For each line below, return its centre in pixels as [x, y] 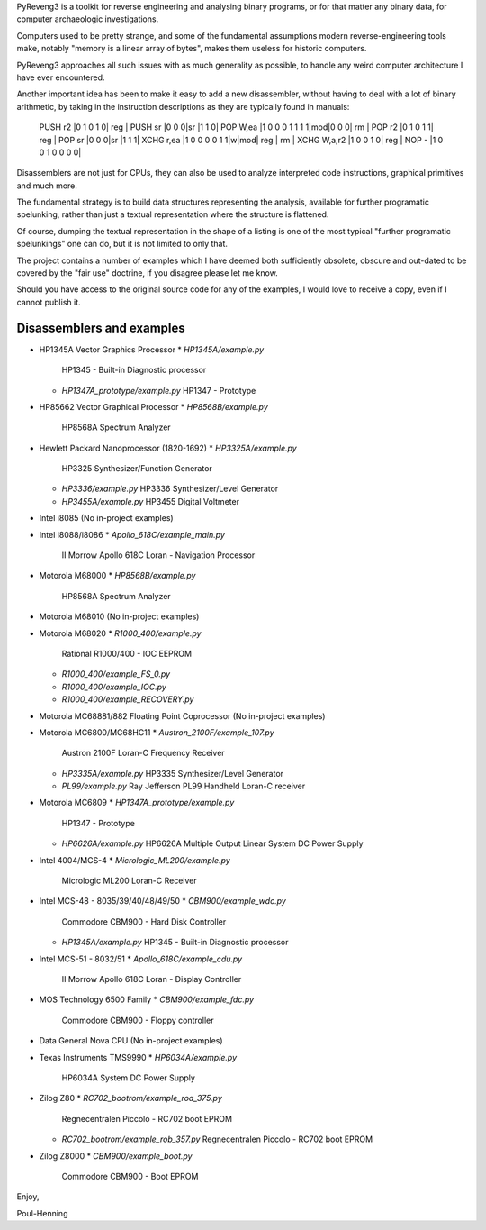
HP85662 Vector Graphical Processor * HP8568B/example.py [154, 406]
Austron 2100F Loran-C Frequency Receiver [143, 753]
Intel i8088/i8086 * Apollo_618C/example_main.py [132, 534]
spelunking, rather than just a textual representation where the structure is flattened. [173, 214]
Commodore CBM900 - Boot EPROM [130, 1176]
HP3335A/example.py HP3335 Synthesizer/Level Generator [172, 773]
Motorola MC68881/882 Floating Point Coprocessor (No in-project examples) [182, 715]
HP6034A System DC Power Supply [128, 1078]
